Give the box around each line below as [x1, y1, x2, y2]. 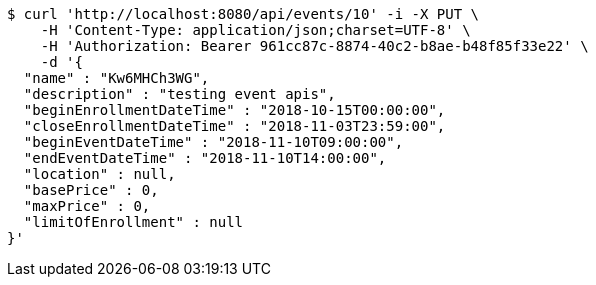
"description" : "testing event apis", [23, 86, 336, 102]
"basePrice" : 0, [23, 182, 159, 198]
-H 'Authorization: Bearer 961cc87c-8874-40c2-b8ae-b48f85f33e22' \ [40, 38, 589, 54]
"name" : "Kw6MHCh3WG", [23, 70, 210, 86]
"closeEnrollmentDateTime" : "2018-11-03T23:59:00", [23, 118, 446, 134]
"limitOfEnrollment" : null [23, 214, 244, 230]
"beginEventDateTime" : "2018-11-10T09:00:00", [23, 134, 404, 150]
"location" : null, [23, 166, 176, 182]
